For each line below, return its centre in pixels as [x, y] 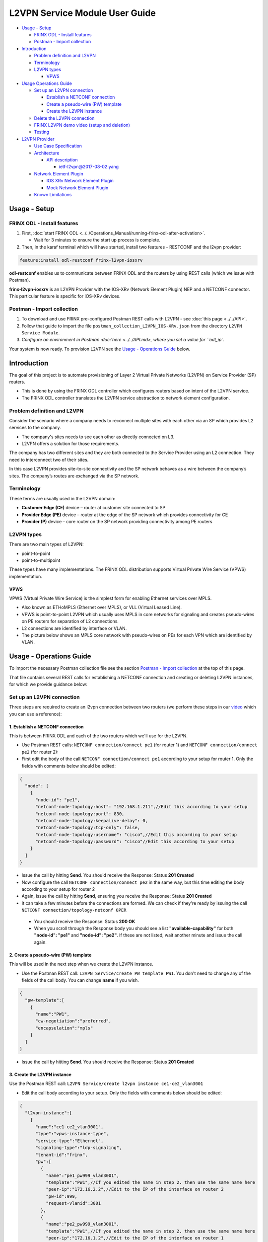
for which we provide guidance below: [48, 684]
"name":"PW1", [52, 1014]
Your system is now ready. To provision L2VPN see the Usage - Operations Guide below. [100, 349]
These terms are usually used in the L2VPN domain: [62, 498]
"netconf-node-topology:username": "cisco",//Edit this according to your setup [136, 834]
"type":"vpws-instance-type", [72, 1134]
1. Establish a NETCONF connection [46, 727]
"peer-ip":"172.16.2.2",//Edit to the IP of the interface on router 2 [135, 1189]
